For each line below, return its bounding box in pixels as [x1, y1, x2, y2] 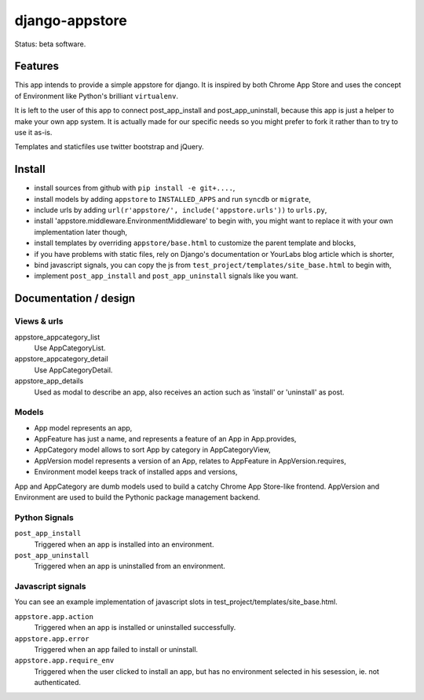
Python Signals [14, 511, 74, 522]
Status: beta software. [14, 39, 86, 49]
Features [14, 60, 59, 73]
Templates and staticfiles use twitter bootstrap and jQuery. [14, 142, 204, 152]
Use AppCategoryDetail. [34, 365, 113, 375]
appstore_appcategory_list [14, 332, 101, 342]
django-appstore [14, 12, 127, 29]
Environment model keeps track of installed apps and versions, [34, 467, 238, 477]
